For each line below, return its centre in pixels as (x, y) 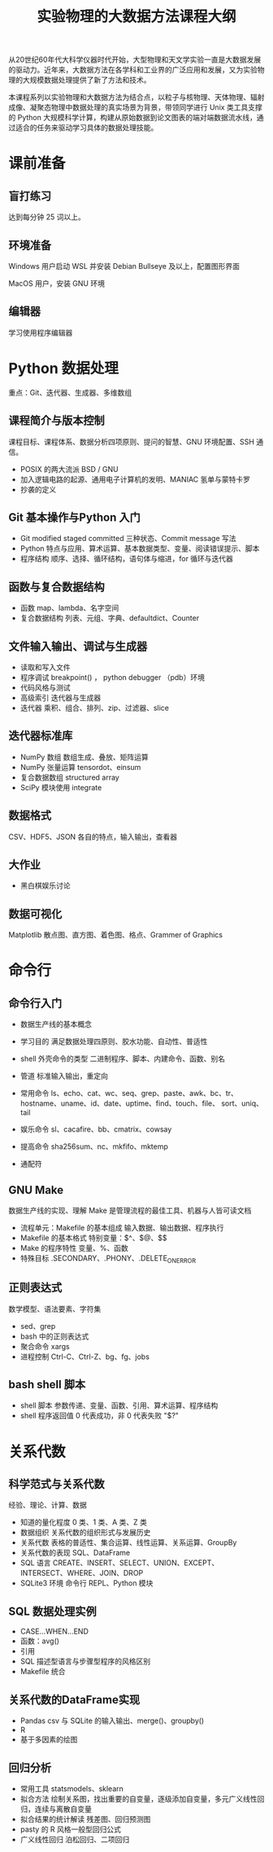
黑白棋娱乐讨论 (45, 885)
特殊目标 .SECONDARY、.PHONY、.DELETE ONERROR (108, 1259)
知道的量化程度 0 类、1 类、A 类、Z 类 (84, 1522)
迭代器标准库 (41, 736)
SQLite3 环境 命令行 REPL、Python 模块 (87, 1583)
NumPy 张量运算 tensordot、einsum (80, 767)
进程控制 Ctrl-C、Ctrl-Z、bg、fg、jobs (85, 1357)
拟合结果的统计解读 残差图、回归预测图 (85, 1819)
